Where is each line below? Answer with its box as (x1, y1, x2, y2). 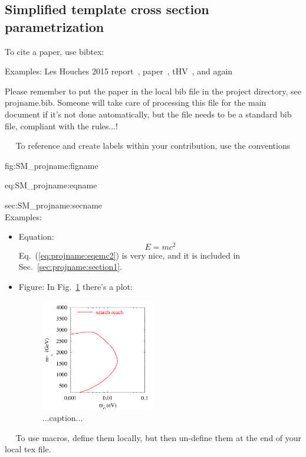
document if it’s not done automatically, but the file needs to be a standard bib (5, 107, 292, 120)
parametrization (5, 17, 104, 35)
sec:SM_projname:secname (5, 198, 103, 211)
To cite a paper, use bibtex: (5, 45, 104, 57)
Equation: (18, 230, 54, 243)
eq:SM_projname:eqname (5, 179, 97, 191)
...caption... (42, 412, 83, 424)
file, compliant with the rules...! (5, 119, 118, 132)
